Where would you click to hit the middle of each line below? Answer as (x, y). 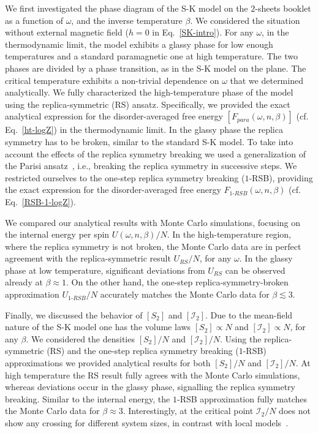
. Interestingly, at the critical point (188, 411)
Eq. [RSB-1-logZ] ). (40, 201)
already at (24, 282)
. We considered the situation (245, 20)
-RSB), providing (281, 177)
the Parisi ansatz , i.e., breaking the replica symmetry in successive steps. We (151, 166)
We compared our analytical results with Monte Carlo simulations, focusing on (153, 222)
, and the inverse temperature (127, 20)
